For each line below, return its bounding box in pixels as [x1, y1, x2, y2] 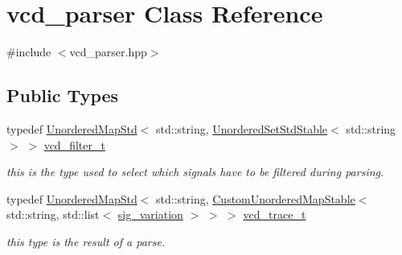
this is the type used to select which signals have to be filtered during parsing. [6, 163, 384, 180]
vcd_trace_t [243, 206, 306, 223]
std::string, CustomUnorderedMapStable [156, 190, 355, 207]
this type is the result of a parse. [6, 232, 166, 249]
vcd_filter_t [43, 136, 105, 153]
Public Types [6, 83, 119, 108]
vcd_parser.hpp [69, 43, 147, 60]
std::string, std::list [6, 206, 100, 223]
